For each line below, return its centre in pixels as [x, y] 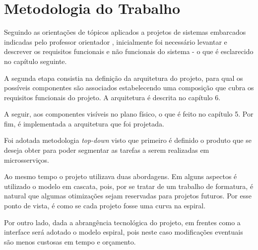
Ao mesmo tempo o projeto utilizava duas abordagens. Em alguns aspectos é [121, 176]
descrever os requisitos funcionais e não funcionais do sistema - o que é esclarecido [129, 51]
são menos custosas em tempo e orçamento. [70, 241]
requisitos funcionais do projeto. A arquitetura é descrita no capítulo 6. [112, 97]
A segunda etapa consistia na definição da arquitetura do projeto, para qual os [124, 78]
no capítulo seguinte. [35, 61]
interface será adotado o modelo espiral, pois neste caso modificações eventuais [124, 232]
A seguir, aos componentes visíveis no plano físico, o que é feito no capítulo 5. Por [129, 114]
